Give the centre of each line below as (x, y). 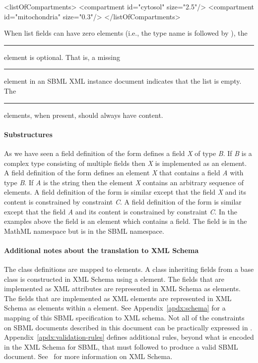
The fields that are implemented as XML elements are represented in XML (118, 298)
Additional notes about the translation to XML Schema (101, 250)
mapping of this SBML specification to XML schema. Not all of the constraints (124, 318)
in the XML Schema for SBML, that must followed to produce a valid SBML (121, 346)
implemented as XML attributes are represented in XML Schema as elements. (122, 288)
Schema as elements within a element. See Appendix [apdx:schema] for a (115, 308)
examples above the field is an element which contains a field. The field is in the (126, 221)
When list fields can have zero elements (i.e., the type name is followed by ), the (126, 33)
